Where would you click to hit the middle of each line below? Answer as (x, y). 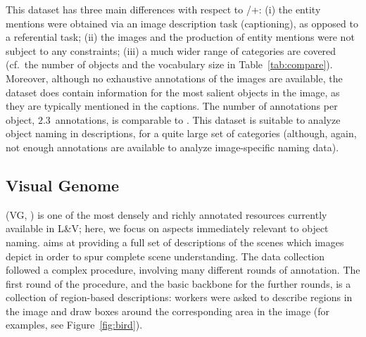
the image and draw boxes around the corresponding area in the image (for (168, 311)
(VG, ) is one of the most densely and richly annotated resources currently (166, 214)
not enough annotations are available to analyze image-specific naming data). (172, 147)
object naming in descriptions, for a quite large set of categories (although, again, (181, 133)
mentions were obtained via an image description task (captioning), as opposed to (182, 23)
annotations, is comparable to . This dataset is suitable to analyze (198, 119)
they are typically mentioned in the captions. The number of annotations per (172, 106)
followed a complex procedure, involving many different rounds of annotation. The (183, 270)
